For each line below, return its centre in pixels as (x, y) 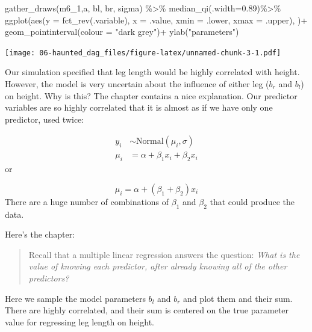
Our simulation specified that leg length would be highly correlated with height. (152, 72)
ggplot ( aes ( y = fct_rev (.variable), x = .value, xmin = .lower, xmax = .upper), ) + (156, 20)
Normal (150, 142)
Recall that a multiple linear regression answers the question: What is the (164, 254)
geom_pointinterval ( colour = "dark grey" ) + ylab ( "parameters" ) (122, 32)
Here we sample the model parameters (75, 298)
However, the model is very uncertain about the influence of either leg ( (137, 84)
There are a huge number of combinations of (87, 201)
